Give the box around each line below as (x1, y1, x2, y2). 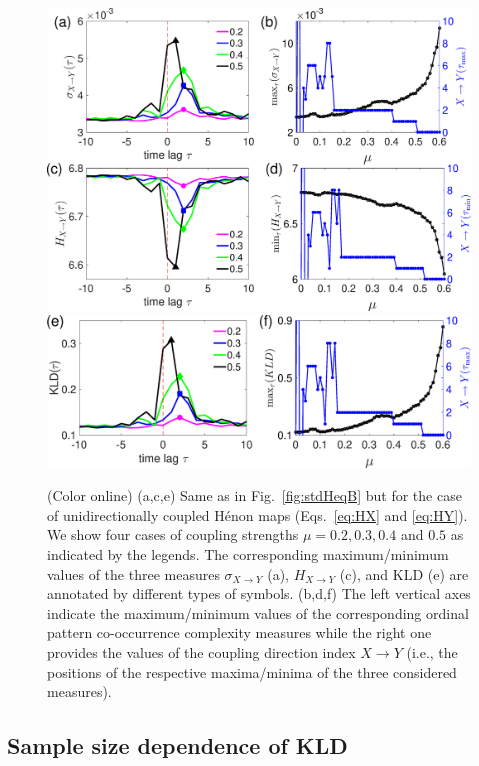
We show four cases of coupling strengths (47, 524, 299, 545)
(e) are (427, 563, 469, 584)
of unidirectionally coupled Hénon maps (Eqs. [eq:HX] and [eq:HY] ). (47, 504, 468, 525)
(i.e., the (406, 641, 458, 662)
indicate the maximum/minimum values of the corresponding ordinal (47, 602, 469, 623)
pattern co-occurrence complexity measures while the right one (47, 622, 432, 643)
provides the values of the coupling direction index (47, 641, 356, 662)
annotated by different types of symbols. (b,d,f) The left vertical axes (47, 583, 471, 604)
